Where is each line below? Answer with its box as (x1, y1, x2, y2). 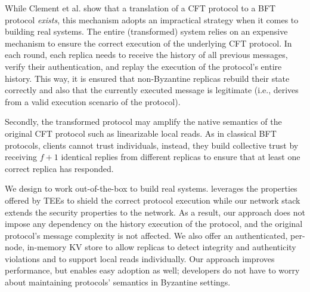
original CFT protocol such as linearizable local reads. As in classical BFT (5, 127, 277, 139)
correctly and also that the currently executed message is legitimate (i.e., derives (5, 84, 299, 96)
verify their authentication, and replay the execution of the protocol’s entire (5, 60, 282, 72)
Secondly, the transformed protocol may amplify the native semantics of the (5, 115, 282, 128)
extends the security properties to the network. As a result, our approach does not (5, 205, 305, 218)
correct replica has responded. (5, 162, 114, 174)
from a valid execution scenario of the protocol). (5, 95, 181, 107)
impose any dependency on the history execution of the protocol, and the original (5, 217, 303, 230)
